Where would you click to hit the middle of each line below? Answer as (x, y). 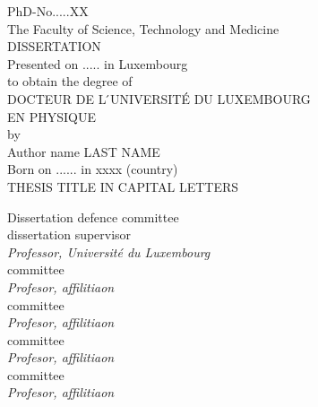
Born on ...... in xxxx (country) (93, 169)
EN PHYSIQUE (52, 116)
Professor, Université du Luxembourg (109, 251)
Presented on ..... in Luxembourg (98, 63)
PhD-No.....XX (48, 11)
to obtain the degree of (70, 81)
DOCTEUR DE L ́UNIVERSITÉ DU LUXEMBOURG (159, 98)
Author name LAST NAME (84, 151)
